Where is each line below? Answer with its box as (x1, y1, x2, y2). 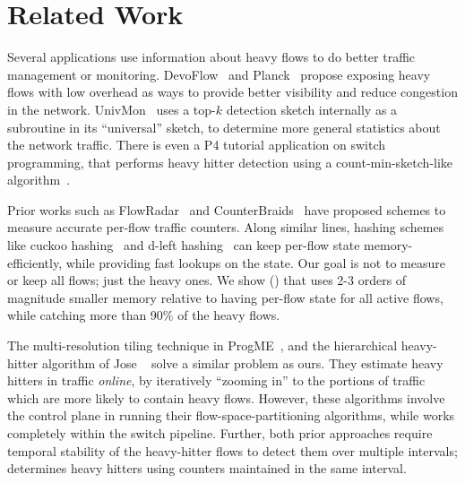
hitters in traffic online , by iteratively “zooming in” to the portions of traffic (7, 371, 426, 390)
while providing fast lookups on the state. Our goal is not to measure (65, 253, 445, 272)
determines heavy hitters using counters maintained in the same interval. (7, 459, 407, 478)
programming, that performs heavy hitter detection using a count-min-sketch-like (7, 152, 453, 171)
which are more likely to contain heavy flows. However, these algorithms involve (7, 388, 445, 407)
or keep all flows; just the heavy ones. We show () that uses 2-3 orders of (7, 271, 407, 289)
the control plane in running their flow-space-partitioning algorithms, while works (7, 406, 455, 425)
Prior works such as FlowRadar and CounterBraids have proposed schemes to (7, 200, 446, 219)
